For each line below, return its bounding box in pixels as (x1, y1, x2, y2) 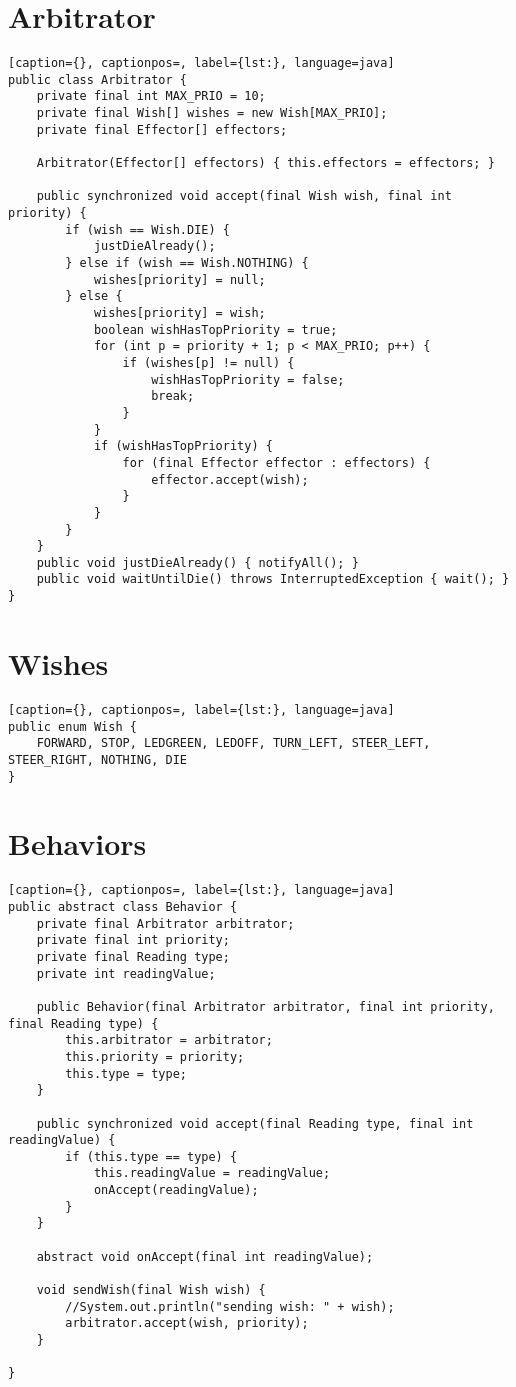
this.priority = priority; (65, 1049, 245, 1064)
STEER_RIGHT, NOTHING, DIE (8, 752, 187, 767)
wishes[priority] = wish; (93, 305, 266, 320)
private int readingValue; (36, 966, 216, 981)
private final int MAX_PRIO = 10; (36, 89, 266, 104)
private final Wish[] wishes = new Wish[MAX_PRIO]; (36, 106, 388, 121)
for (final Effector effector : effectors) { (122, 455, 431, 470)
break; (151, 389, 195, 404)
